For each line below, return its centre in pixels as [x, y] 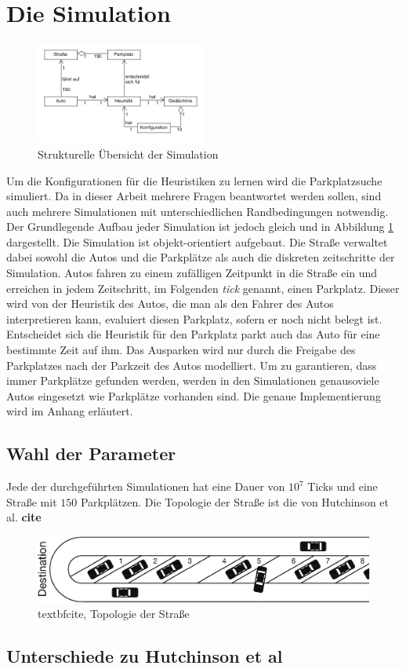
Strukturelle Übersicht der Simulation [128, 154]
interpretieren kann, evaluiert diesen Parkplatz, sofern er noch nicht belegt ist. [194, 318]
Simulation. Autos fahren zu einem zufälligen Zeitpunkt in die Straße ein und [192, 273]
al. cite [24, 517]
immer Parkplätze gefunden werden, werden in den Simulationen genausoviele [193, 380]
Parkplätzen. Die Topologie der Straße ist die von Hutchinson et [234, 501]
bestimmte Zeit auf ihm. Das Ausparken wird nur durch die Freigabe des [181, 350]
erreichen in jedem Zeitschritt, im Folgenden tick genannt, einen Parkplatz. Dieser [203, 288]
